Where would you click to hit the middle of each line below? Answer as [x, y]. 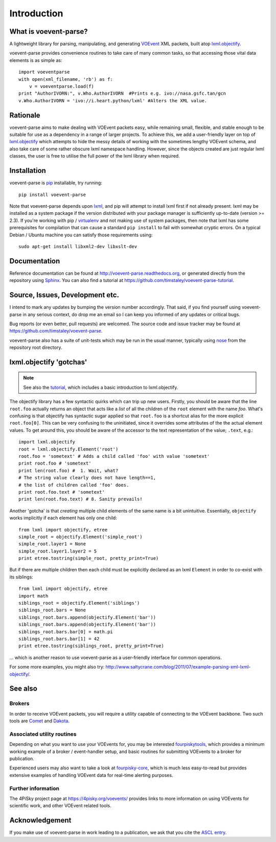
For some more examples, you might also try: [57, 667]
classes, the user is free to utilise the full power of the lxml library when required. [95, 156]
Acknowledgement [40, 820]
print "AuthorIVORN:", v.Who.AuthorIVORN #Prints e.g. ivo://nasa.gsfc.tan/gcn [122, 94]
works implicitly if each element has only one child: [63, 518]
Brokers [19, 703]
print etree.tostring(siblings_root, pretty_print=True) [91, 646]
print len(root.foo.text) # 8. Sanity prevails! [80, 499]
